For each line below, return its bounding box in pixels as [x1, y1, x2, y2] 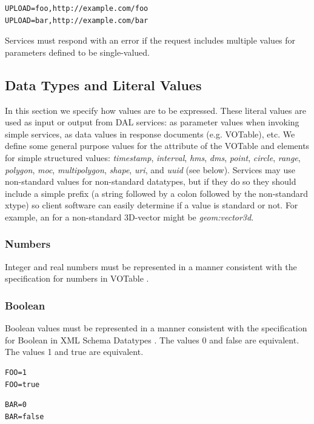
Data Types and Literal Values [5, 75, 202, 94]
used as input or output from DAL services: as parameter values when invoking [5, 116, 299, 128]
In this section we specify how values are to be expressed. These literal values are [5, 104, 306, 116]
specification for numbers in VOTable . [5, 272, 149, 285]
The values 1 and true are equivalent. [5, 345, 144, 358]
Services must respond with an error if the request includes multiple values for [5, 34, 296, 47]
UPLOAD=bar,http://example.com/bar [5, 16, 149, 25]
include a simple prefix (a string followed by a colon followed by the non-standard [5, 187, 309, 199]
